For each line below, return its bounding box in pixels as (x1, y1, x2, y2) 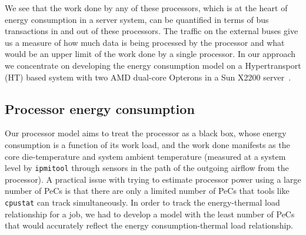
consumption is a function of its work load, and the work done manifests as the (5, 138, 290, 150)
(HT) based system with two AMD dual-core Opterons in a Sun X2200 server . (5, 70, 291, 83)
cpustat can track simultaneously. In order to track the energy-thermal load (5, 196, 280, 208)
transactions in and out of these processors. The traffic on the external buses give (5, 25, 298, 37)
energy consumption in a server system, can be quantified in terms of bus (5, 13, 269, 25)
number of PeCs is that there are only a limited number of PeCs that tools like (5, 184, 290, 197)
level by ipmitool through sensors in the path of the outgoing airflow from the (5, 162, 289, 174)
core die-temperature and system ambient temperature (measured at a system (5, 150, 286, 162)
